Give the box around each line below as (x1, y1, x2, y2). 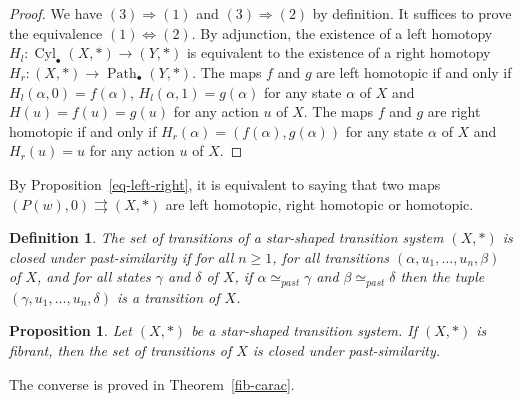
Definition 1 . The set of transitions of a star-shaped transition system (9, 227, 444, 248)
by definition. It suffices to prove (312, 3, 512, 23)
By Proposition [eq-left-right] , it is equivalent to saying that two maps (9, 173, 441, 194)
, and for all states (37, 266, 151, 287)
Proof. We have (9, 3, 103, 23)
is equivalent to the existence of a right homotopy (186, 42, 491, 63)
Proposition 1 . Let (9, 320, 132, 341)
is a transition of (117, 286, 220, 307)
